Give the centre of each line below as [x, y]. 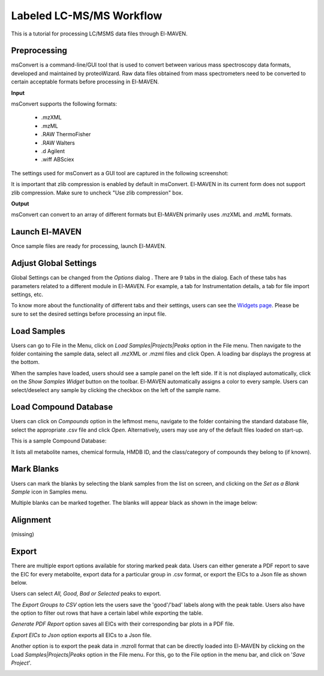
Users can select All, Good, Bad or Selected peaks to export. [86, 594]
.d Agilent [53, 151]
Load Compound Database [62, 407]
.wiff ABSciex [58, 160]
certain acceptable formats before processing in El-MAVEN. [85, 82]
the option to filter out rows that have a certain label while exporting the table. [107, 613]
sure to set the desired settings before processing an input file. [89, 314]
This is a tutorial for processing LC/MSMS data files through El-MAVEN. [99, 34]
